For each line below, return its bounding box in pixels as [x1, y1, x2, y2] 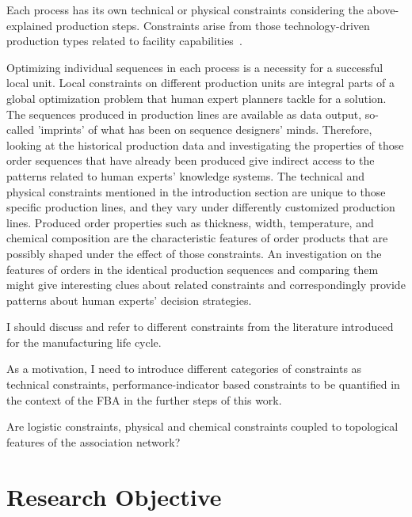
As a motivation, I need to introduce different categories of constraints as [6, 360, 362, 377]
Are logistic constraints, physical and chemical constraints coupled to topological [6, 418, 399, 435]
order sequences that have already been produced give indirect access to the [6, 152, 375, 169]
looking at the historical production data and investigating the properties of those [6, 136, 404, 153]
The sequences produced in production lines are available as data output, [6, 105, 362, 122]
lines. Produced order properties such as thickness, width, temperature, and [6, 214, 374, 230]
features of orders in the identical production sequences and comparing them [6, 260, 379, 277]
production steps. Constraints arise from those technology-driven [55, 17, 370, 33]
